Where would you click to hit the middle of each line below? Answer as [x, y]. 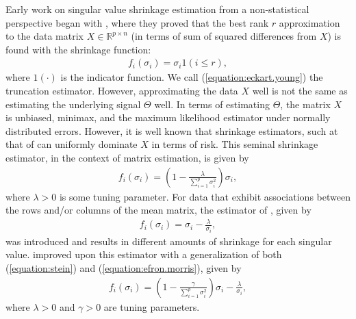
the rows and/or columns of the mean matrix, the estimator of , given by [158, 210]
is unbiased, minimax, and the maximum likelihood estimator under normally [168, 117]
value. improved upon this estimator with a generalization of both [144, 254]
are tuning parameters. [152, 306]
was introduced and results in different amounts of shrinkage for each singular [169, 241]
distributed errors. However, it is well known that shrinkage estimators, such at [172, 130]
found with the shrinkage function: [78, 49]
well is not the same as [300, 90]
